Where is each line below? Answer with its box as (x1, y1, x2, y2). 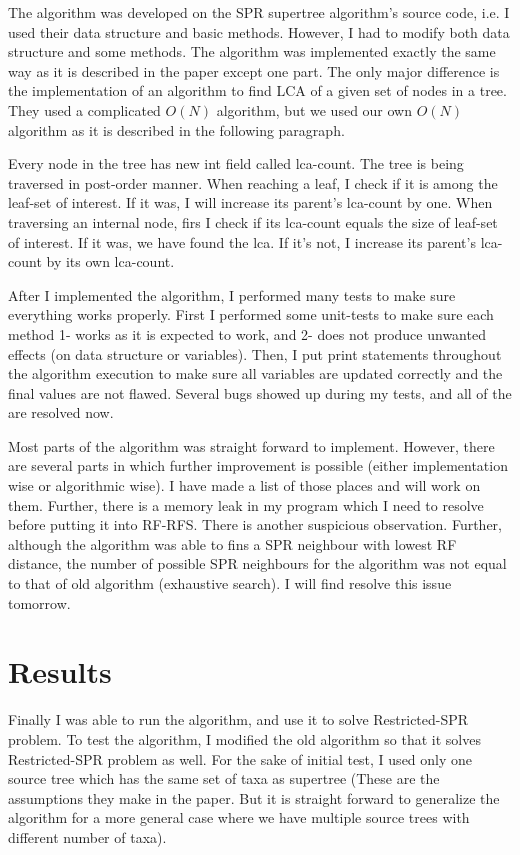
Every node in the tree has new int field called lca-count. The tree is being (8, 153, 464, 174)
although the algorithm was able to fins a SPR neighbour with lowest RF (8, 533, 457, 554)
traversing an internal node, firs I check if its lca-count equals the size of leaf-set (8, 211, 498, 232)
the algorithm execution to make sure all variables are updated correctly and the (8, 363, 503, 384)
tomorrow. (8, 592, 71, 613)
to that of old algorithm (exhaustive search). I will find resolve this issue (8, 573, 452, 594)
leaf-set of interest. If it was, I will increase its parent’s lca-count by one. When (8, 192, 493, 213)
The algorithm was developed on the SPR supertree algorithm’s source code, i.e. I (8, 2, 510, 22)
